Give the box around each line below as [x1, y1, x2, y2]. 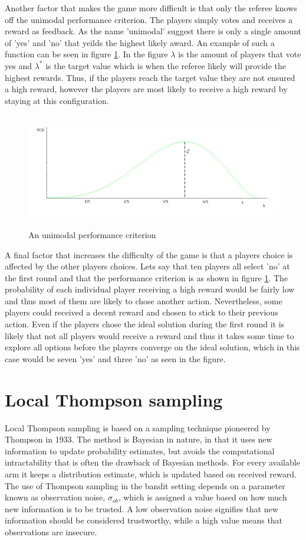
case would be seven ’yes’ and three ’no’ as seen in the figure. [5, 352, 226, 365]
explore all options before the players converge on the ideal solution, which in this [5, 341, 300, 353]
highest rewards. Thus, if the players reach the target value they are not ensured [5, 71, 295, 83]
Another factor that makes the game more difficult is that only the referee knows [5, 2, 297, 14]
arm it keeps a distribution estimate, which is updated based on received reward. [5, 467, 297, 480]
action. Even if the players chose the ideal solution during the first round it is [5, 318, 285, 330]
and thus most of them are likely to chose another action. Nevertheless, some [5, 294, 282, 307]
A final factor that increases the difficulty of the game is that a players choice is [5, 248, 293, 261]
